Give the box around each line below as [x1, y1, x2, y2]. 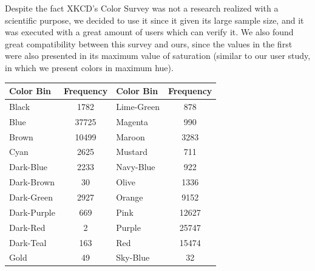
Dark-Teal [9, 236, 47, 249]
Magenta [116, 115, 149, 128]
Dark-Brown [9, 176, 55, 188]
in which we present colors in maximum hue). [5, 61, 174, 74]
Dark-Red [9, 221, 46, 233]
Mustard [116, 145, 148, 158]
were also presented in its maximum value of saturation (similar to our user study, [5, 49, 311, 62]
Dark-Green [9, 190, 53, 203]
